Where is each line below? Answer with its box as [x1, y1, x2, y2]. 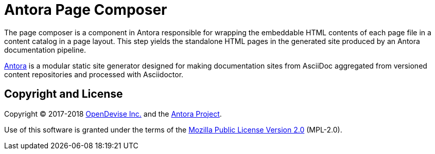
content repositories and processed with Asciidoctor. [4, 70, 184, 79]
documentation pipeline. [4, 45, 86, 54]
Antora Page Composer [4, 1, 167, 18]
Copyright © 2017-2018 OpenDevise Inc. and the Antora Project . [4, 109, 222, 118]
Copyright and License [4, 87, 123, 101]
